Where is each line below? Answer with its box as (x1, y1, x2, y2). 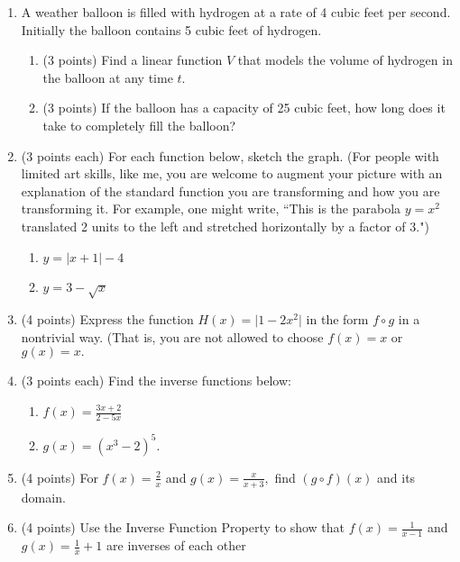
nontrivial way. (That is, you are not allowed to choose (21, 327, 324, 346)
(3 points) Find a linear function (42, 50, 223, 69)
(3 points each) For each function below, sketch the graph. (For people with (21, 146, 439, 165)
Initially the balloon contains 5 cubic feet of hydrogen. (21, 20, 322, 39)
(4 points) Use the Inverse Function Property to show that (21, 518, 345, 537)
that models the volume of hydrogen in (237, 50, 453, 69)
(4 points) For (21, 467, 98, 486)
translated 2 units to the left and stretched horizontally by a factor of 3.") (21, 216, 429, 235)
